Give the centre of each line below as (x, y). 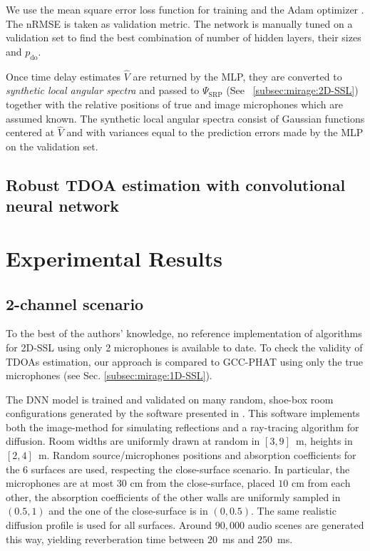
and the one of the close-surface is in (128, 511)
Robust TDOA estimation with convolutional (176, 184)
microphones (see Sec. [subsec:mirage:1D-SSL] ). (109, 375)
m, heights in (324, 441)
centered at (30, 132)
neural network (63, 206)
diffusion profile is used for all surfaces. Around (109, 525)
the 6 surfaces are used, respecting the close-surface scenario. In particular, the (178, 469)
